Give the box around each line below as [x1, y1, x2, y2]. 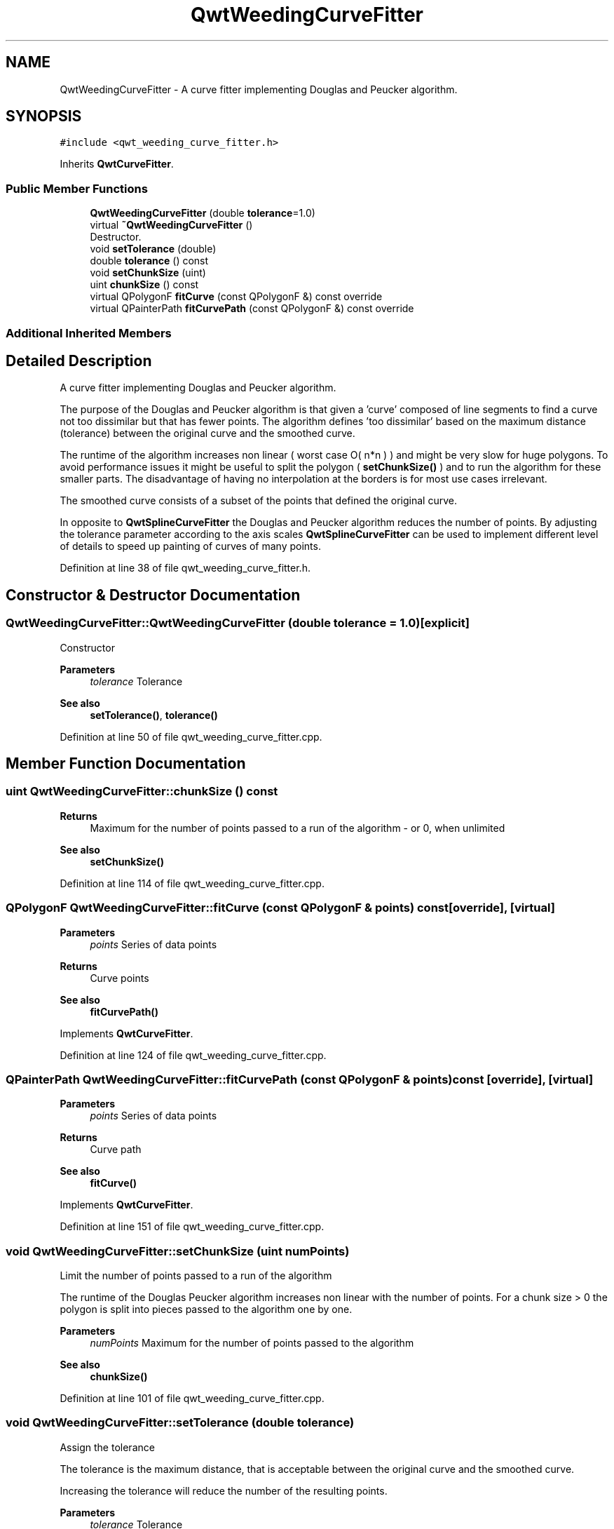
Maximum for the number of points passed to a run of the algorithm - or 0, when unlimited [90, 821, 505, 834]
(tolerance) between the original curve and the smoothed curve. [60, 427, 355, 440]
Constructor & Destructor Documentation [6, 586, 301, 604]
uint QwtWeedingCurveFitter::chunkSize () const [6, 784, 278, 799]
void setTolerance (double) [90, 243, 217, 255]
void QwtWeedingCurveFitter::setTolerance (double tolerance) [6, 1415, 355, 1430]
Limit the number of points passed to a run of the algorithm [60, 1269, 332, 1282]
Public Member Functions [6, 181, 148, 196]
